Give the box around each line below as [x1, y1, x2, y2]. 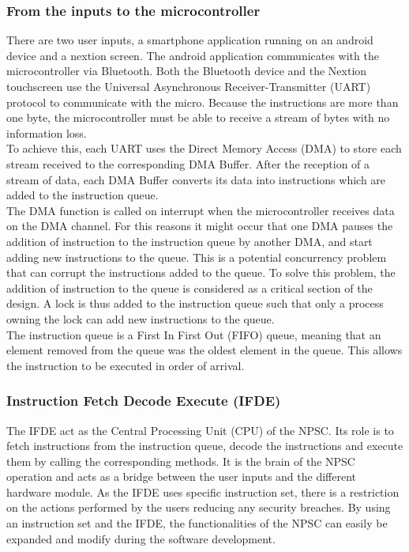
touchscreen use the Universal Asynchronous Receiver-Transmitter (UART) [6, 78, 371, 94]
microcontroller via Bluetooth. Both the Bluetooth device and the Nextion [6, 62, 367, 79]
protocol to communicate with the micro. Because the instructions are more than [6, 93, 399, 110]
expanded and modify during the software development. [6, 530, 276, 546]
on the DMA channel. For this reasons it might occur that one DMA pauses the [6, 217, 393, 234]
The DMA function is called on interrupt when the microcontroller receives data [6, 202, 395, 218]
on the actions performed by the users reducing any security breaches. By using [6, 499, 391, 516]
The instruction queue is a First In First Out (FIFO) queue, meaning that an [6, 326, 381, 342]
